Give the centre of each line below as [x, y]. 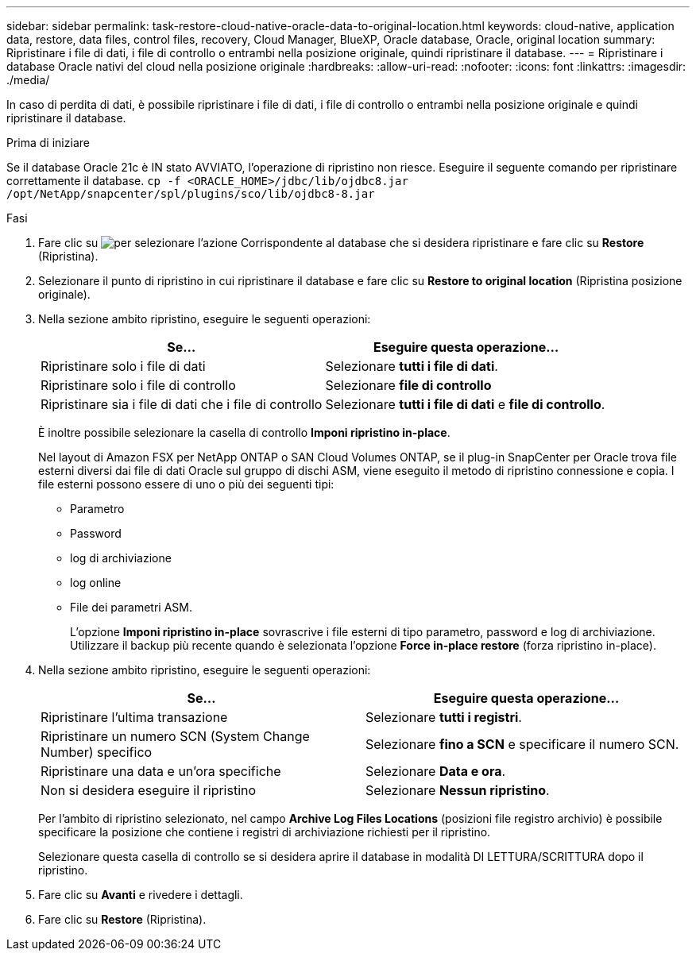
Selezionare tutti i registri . [444, 717]
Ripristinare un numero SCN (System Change [175, 736]
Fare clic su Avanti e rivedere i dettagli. [141, 895]
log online [96, 583]
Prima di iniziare [48, 143]
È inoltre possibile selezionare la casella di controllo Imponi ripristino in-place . [244, 432]
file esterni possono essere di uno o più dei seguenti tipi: [186, 484]
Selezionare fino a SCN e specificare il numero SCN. [522, 744]
